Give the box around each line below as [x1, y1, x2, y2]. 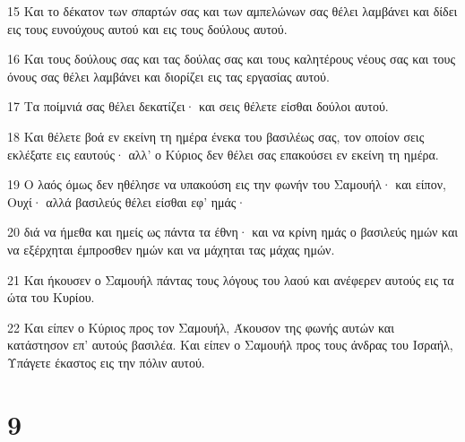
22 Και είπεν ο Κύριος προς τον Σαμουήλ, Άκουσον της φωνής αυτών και [7, 317, 394, 336]
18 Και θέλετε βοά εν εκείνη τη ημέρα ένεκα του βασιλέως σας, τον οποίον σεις [7, 126, 425, 145]
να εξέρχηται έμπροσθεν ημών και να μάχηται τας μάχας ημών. [7, 239, 335, 258]
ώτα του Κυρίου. [7, 288, 95, 307]
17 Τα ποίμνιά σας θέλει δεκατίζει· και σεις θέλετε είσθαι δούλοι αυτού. [7, 97, 389, 116]
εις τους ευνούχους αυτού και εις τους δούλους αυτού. [7, 19, 288, 38]
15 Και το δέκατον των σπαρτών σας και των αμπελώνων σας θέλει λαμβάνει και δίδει [7, 2, 458, 20]
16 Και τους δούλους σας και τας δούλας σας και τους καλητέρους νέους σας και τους [7, 49, 456, 68]
